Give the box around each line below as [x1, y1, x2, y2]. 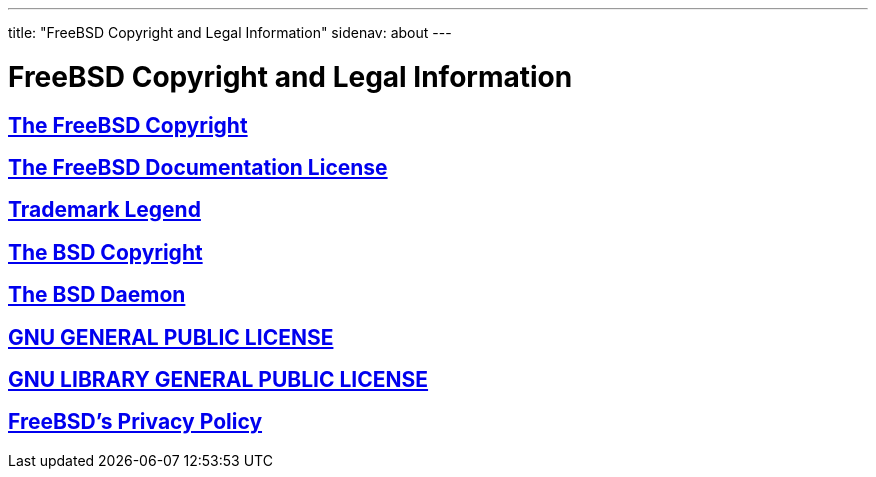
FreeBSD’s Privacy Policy [8, 409, 263, 435]
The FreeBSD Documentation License [8, 154, 388, 180]
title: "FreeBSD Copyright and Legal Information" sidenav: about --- [8, 24, 452, 41]
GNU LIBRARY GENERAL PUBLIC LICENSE [8, 367, 429, 393]
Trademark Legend [8, 197, 201, 223]
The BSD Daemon [8, 282, 186, 308]
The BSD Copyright [8, 239, 203, 265]
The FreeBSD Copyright [8, 112, 248, 138]
